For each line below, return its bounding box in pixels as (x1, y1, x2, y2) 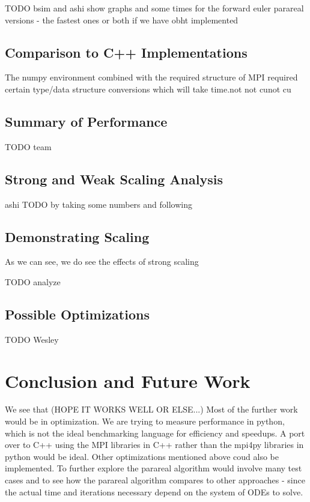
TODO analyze (5, 275, 61, 288)
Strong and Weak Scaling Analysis (5, 169, 223, 188)
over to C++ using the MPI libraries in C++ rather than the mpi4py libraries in (5, 438, 304, 451)
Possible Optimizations (5, 304, 150, 323)
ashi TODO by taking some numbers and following (5, 198, 192, 210)
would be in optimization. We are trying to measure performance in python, (5, 415, 285, 428)
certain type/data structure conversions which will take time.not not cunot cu (5, 82, 291, 95)
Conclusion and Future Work (5, 368, 251, 393)
